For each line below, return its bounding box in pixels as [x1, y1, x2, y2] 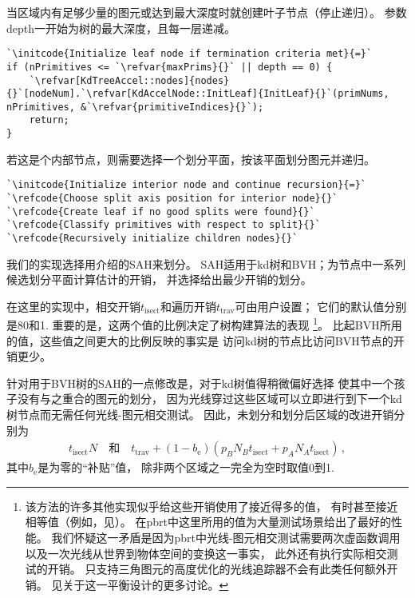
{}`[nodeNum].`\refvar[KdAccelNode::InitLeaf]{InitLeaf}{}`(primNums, [6, 88, 389, 100]
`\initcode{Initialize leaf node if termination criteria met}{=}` [6, 48, 373, 60]
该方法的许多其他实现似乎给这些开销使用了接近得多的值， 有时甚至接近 [25, 497, 398, 514]
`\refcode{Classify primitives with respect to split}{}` [6, 219, 321, 231]
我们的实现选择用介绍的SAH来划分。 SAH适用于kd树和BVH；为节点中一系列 [6, 255, 406, 272]
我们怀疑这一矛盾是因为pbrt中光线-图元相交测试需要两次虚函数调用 [51, 529, 401, 546]
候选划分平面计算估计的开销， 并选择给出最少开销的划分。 [6, 271, 312, 288]
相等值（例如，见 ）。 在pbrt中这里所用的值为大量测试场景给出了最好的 [25, 513, 391, 530]
